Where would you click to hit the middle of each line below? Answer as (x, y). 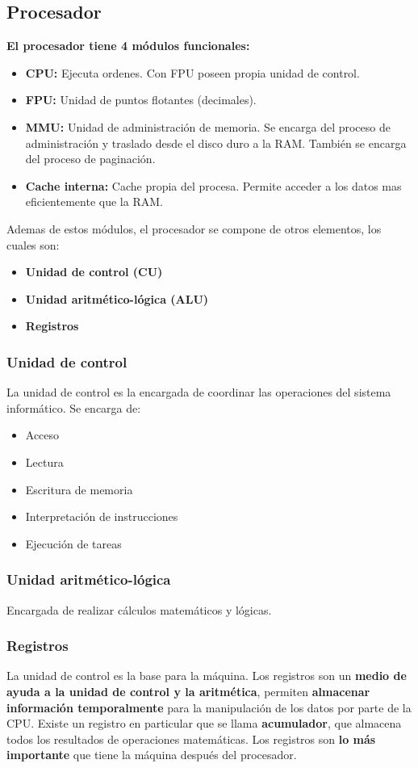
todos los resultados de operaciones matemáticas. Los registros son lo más (191, 739)
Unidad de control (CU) (94, 272)
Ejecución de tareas (73, 543)
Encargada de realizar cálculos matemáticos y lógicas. (139, 609)
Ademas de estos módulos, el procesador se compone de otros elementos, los (194, 228)
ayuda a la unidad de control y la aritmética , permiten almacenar (188, 691)
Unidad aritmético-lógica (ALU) (117, 298)
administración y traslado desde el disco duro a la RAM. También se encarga (216, 143)
